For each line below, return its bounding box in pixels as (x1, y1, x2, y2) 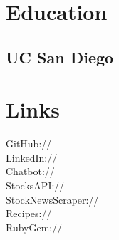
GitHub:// (6, 136, 52, 151)
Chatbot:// (6, 164, 55, 179)
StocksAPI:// (6, 178, 65, 193)
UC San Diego (6, 46, 114, 68)
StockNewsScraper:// (6, 192, 99, 207)
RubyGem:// (6, 219, 63, 234)
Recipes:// (6, 206, 52, 221)
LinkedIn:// (6, 150, 58, 165)
